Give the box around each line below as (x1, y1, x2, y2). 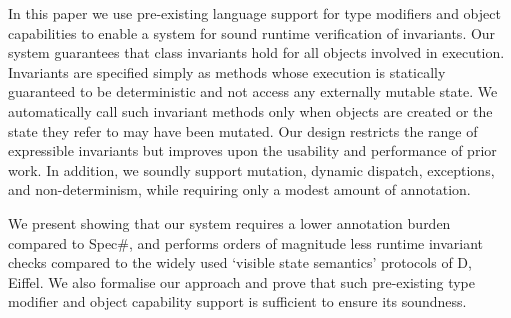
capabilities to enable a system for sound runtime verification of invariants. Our (8, 22, 496, 43)
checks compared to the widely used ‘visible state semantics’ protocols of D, (8, 252, 472, 273)
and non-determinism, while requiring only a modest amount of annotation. (8, 179, 471, 200)
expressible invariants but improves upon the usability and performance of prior (8, 140, 497, 161)
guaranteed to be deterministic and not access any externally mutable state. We (8, 81, 498, 102)
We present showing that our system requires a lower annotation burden (8, 212, 451, 233)
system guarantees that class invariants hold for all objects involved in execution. (8, 42, 505, 63)
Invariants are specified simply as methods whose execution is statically (8, 61, 446, 82)
